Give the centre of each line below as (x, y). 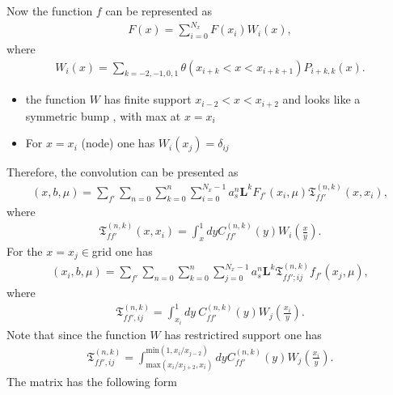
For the (25, 251)
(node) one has (118, 143)
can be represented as (159, 11)
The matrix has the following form (92, 381)
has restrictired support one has (243, 334)
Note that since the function (76, 334)
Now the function (50, 11)
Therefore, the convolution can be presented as (123, 172)
